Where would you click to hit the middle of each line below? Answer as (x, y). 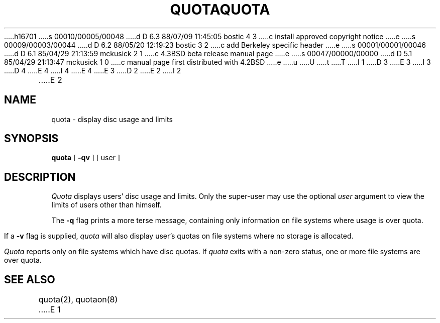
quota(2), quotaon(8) (78, 300)
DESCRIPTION (40, 177)
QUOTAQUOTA (220, 10)
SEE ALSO (30, 279)
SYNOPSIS (31, 139)
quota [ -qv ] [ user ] (86, 158)
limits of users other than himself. (106, 205)
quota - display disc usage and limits (112, 119)
